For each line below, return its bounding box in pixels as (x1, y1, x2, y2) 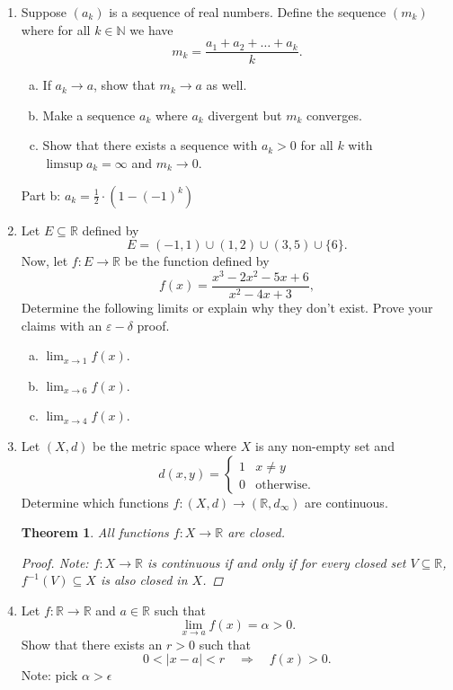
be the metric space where (93, 436, 237, 455)
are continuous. (305, 492, 388, 511)
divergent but (208, 105, 282, 124)
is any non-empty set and (254, 436, 395, 455)
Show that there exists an (21, 634, 163, 653)
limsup (46, 158, 83, 172)
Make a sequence (42, 105, 136, 124)
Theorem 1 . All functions (21, 523, 169, 542)
